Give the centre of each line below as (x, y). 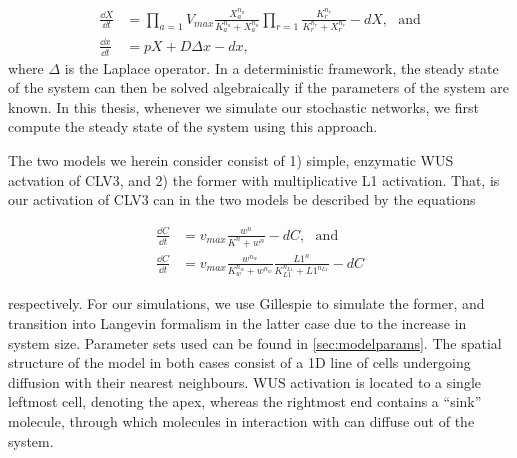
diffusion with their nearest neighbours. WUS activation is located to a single (245, 381)
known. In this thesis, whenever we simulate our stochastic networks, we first (243, 106)
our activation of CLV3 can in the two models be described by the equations (242, 199)
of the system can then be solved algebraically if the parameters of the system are (259, 87)
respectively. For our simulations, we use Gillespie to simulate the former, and (246, 303)
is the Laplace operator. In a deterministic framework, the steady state (281, 67)
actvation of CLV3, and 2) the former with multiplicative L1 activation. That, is (254, 179)
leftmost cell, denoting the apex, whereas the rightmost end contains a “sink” (245, 401)
